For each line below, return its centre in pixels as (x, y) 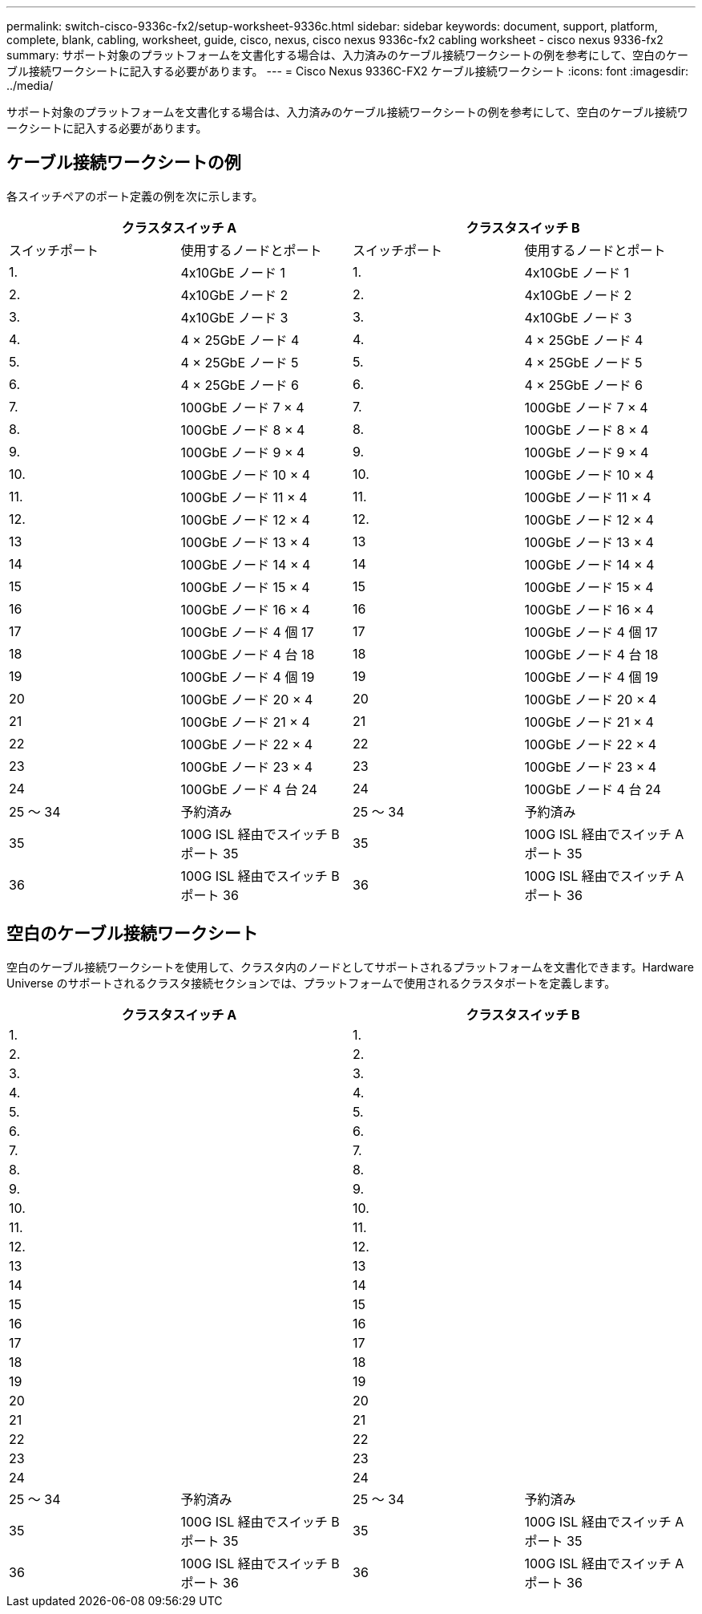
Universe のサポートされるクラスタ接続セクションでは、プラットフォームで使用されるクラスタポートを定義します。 (311, 983)
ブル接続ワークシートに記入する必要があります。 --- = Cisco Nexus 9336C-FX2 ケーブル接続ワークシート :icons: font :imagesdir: (348, 71)
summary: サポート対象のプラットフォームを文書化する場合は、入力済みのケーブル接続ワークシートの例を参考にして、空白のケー (348, 55)
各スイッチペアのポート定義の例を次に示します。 (135, 196)
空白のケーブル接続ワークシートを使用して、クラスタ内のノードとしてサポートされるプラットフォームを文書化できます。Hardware (350, 967)
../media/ (30, 85)
